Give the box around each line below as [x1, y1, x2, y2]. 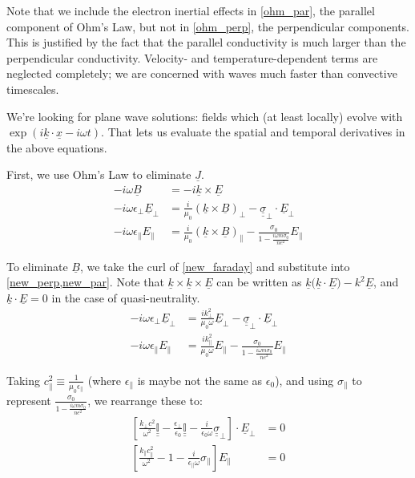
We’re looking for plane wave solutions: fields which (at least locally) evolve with [6, 107, 403, 124]
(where [87, 371, 122, 388]
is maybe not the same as [137, 371, 263, 388]
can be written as [216, 273, 302, 290]
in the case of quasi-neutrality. [51, 289, 200, 306]
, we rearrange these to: [87, 391, 203, 408]
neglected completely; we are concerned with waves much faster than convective [6, 65, 397, 82]
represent [6, 391, 51, 408]
